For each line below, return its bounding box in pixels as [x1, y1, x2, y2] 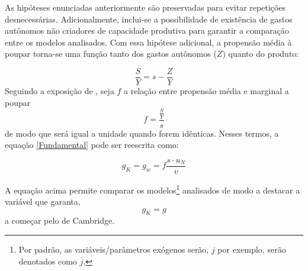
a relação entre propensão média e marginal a [124, 85, 289, 97]
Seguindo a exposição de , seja [5, 85, 114, 97]
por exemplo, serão [217, 243, 286, 256]
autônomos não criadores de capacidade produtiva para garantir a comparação [5, 24, 289, 37]
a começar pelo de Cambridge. [5, 214, 115, 227]
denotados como [18, 254, 77, 267]
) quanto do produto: [222, 47, 299, 60]
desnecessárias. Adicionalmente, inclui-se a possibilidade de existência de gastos [5, 12, 293, 25]
